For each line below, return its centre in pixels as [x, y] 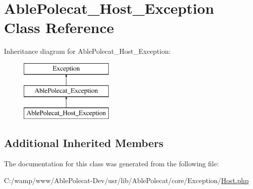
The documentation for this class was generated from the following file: [111, 164]
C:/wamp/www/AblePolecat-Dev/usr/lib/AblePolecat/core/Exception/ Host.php [126, 180]
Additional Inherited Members [84, 143]
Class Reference [59, 27]
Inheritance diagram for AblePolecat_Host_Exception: [87, 51]
